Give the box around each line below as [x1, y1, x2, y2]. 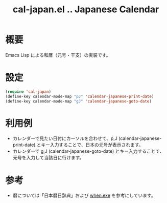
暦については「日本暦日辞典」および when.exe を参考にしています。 [12, 192, 156, 198]
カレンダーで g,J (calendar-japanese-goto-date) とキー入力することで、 [12, 148, 164, 154]
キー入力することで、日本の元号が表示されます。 [41, 142, 144, 148]
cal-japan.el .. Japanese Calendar [12, 4, 159, 15]
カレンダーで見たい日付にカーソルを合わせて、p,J [12, 135, 117, 141]
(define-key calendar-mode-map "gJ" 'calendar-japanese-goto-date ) [5, 98, 152, 104]
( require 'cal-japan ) [5, 89, 52, 94]
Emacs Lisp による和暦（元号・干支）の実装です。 [5, 52, 111, 58]
